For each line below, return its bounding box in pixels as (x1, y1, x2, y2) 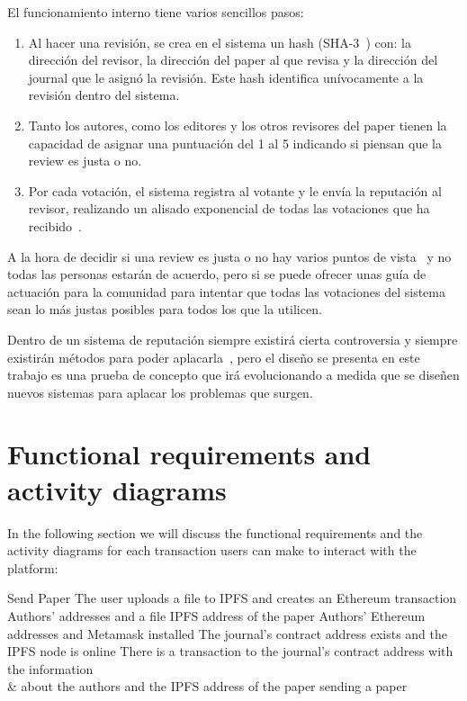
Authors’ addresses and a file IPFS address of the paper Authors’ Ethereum (7, 606, 426, 625)
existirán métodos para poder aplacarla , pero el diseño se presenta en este (7, 347, 420, 366)
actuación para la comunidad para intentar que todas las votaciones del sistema (7, 282, 445, 301)
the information (7, 659, 94, 678)
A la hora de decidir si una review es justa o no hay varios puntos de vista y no (7, 247, 452, 265)
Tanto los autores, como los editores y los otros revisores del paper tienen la (28, 115, 447, 134)
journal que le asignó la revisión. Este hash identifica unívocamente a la (28, 67, 424, 86)
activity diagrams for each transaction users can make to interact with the (7, 541, 417, 560)
